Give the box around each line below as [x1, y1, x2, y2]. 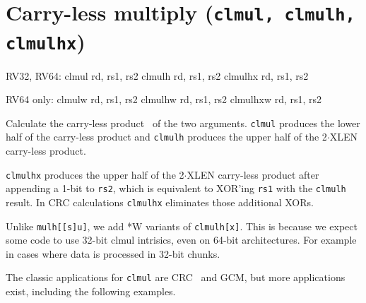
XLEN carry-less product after [187, 167, 319, 182]
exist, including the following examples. [6, 284, 176, 299]
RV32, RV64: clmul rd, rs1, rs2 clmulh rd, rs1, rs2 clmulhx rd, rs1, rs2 [6, 68, 309, 83]
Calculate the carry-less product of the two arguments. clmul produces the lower [6, 115, 360, 130]
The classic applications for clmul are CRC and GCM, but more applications [6, 270, 346, 285]
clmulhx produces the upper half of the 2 [6, 167, 184, 182]
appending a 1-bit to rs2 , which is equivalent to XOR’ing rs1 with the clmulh [6, 181, 346, 196]
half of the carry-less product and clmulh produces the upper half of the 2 [6, 129, 327, 144]
